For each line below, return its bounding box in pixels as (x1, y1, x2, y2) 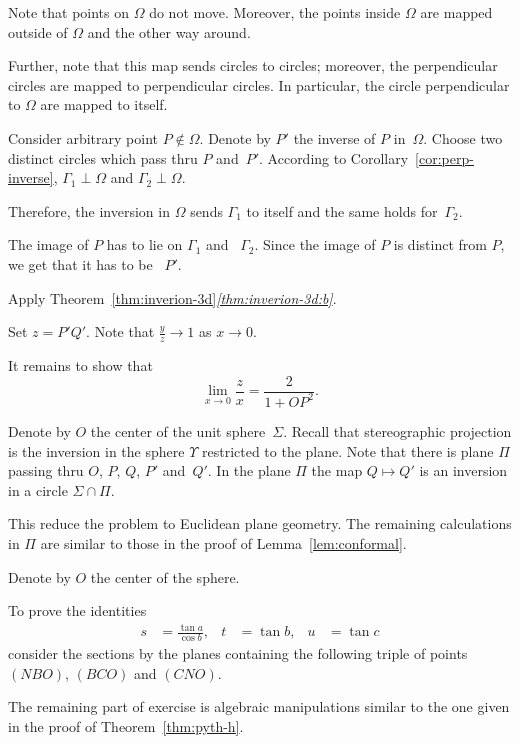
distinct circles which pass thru (8, 147, 198, 168)
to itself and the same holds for (246, 200, 438, 221)
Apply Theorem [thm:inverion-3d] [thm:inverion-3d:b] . (8, 287, 337, 308)
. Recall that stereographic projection (283, 420, 512, 441)
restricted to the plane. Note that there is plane (201, 440, 494, 461)
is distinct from (393, 234, 487, 255)
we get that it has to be (8, 253, 153, 274)
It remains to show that (8, 354, 153, 375)
